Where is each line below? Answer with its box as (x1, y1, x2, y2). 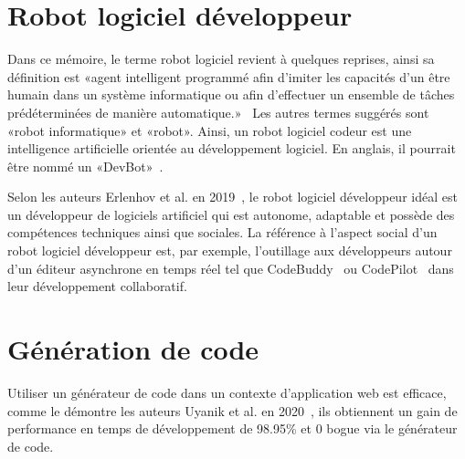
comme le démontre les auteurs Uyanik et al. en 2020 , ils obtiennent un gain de (7, 401, 458, 420)
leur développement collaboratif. (7, 276, 187, 296)
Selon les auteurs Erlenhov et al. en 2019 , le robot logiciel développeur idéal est (7, 187, 458, 206)
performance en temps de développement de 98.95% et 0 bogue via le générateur (7, 419, 458, 438)
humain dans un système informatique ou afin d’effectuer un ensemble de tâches (7, 85, 455, 104)
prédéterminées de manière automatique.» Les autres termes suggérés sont (7, 102, 429, 121)
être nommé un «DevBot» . (7, 156, 164, 175)
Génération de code (7, 330, 259, 368)
